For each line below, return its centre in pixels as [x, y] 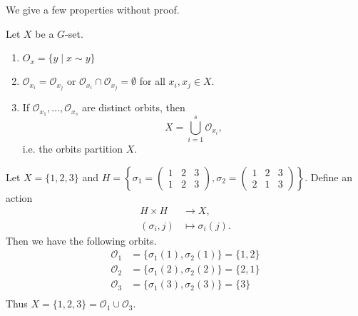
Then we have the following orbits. [81, 240]
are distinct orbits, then [133, 107]
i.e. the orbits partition [72, 149]
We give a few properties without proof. [93, 9]
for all [152, 81]
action [19, 197]
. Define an [328, 177]
